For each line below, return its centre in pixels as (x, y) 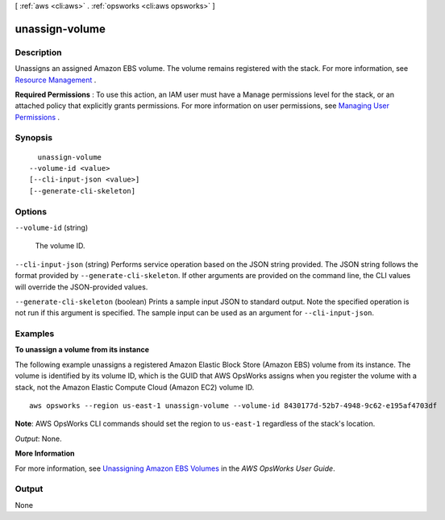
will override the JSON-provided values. (81, 287)
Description (38, 52)
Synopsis (33, 138)
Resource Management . (56, 80)
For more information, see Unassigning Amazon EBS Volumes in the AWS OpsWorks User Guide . (175, 468)
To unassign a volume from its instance (82, 350)
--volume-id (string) (52, 227)
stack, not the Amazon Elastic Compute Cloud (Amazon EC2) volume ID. (135, 387)
